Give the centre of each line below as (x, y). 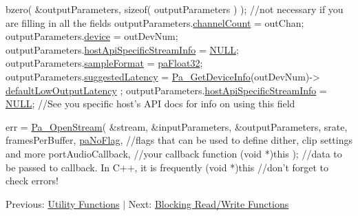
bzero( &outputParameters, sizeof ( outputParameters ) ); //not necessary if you (175, 9)
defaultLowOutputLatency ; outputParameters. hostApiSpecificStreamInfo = (166, 90)
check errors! (32, 181)
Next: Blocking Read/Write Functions (209, 203)
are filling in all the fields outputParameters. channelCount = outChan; (155, 22)
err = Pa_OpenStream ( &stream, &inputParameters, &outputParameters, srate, (177, 126)
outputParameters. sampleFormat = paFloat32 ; (104, 63)
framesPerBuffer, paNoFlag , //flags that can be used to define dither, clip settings (179, 140)
